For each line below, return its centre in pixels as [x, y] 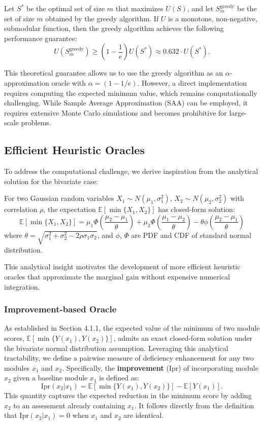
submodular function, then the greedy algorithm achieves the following [114, 28]
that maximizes [139, 8]
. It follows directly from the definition [194, 405]
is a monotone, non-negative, [213, 18]
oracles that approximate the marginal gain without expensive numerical [117, 277]
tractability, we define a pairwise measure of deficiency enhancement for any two [129, 358]
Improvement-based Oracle [60, 309]
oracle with [69, 82]
